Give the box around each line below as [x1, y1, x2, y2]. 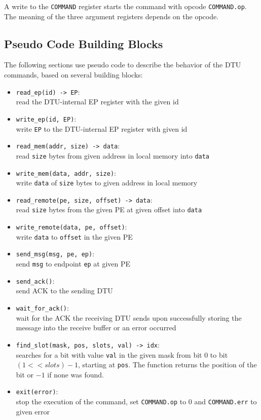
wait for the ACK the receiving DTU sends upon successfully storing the [16, 312, 242, 323]
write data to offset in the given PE [16, 231, 133, 242]
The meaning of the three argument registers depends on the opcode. [4, 11, 219, 21]
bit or [16, 369, 34, 379]
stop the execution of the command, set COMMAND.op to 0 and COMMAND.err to [16, 396, 257, 407]
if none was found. [47, 369, 104, 379]
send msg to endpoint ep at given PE [16, 258, 131, 269]
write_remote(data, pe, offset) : [16, 221, 127, 232]
